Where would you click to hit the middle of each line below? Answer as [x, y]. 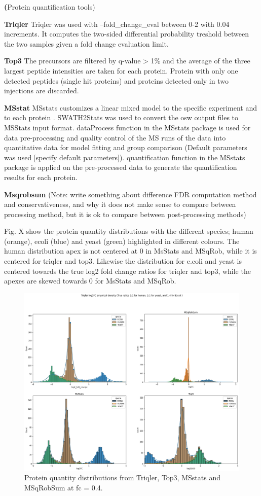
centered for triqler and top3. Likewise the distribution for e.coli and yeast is [123, 261]
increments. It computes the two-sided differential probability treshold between [127, 34]
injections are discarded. [42, 91]
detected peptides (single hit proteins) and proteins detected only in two [116, 80]
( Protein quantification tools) [50, 7]
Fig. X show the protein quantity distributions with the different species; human [129, 231]
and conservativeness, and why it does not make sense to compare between [120, 204]
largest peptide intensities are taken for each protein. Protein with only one [121, 70]
